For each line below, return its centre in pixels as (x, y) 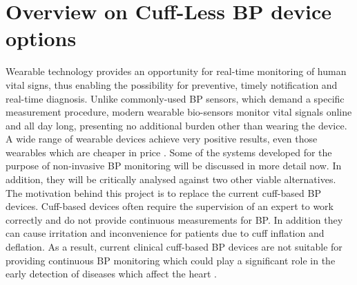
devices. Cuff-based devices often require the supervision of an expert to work (170, 206)
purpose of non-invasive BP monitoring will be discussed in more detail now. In (174, 166)
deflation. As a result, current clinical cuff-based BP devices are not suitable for (174, 247)
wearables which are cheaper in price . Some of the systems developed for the (169, 152)
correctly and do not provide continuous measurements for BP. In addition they (174, 219)
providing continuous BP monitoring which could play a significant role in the (171, 260)
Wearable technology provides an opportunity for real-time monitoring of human (176, 71)
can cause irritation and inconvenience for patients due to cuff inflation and (165, 233)
